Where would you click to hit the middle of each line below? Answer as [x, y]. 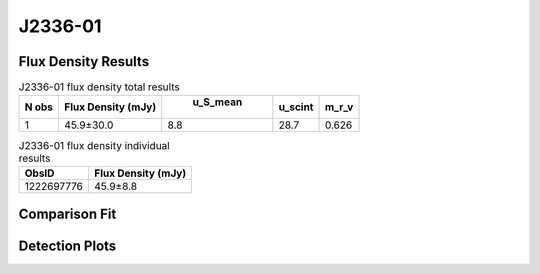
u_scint [296, 107]
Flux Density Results [84, 61]
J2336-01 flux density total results [99, 87]
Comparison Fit [67, 214]
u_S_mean [217, 102]
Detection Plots [67, 246]
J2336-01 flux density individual [94, 145]
